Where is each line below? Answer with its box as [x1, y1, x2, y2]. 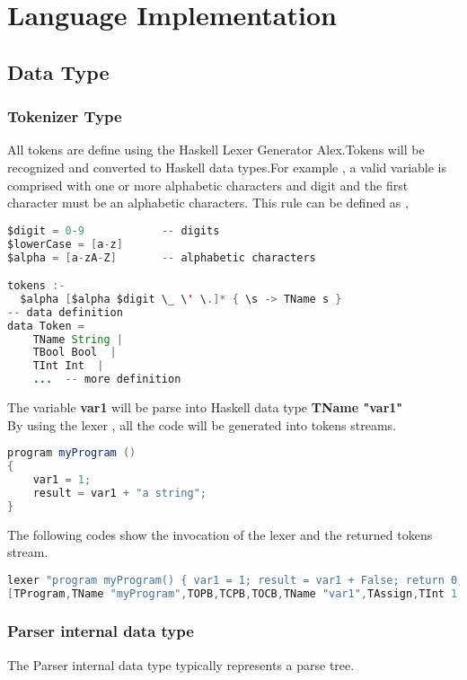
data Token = [7, 319, 84, 332]
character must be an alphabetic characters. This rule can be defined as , [7, 193, 409, 212]
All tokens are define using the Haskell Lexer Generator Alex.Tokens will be [7, 140, 425, 159]
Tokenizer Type [7, 105, 122, 128]
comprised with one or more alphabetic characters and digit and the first [7, 175, 409, 194]
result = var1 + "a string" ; [32, 486, 207, 499]
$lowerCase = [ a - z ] [7, 237, 123, 251]
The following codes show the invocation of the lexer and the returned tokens [7, 525, 433, 543]
